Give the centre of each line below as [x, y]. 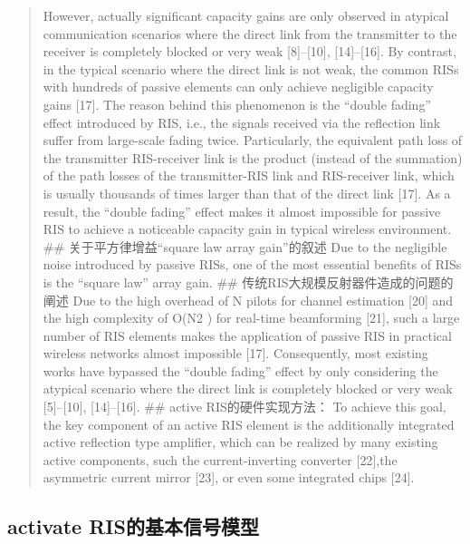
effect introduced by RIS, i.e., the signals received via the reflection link [242, 122]
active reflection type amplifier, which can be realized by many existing [240, 442]
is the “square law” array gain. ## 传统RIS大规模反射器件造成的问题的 [248, 282]
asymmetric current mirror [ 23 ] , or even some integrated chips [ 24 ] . [229, 477]
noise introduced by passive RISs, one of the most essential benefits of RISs [252, 264]
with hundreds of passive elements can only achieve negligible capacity [238, 87]
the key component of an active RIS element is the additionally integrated [249, 424]
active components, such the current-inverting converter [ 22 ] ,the [220, 459]
